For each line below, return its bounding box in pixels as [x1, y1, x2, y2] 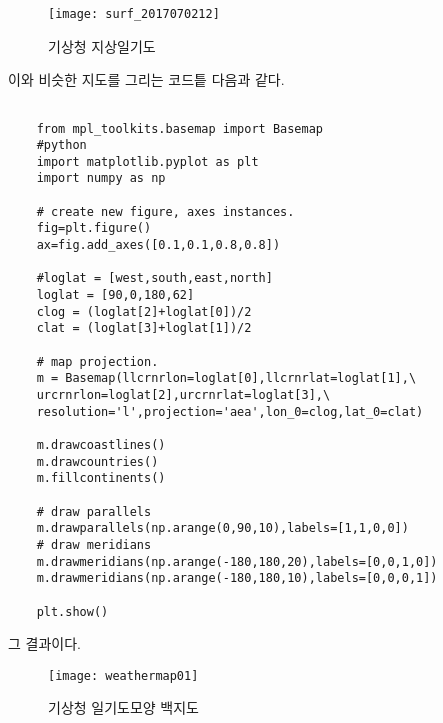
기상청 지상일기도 [48, 35, 156, 56]
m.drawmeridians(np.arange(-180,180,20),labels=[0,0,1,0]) [36, 554, 438, 569]
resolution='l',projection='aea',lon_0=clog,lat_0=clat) [36, 404, 424, 419]
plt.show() [36, 604, 109, 619]
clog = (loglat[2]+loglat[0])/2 [36, 304, 252, 319]
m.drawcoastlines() [36, 437, 166, 452]
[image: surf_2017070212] [48, 7, 220, 21]
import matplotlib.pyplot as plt [36, 154, 259, 169]
